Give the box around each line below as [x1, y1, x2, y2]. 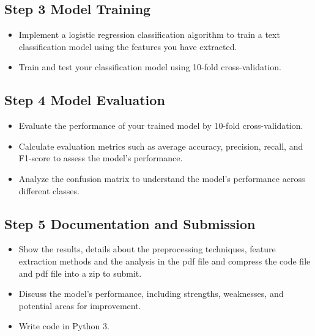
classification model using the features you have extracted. [18, 40, 237, 53]
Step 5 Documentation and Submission [4, 214, 256, 233]
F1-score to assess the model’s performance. [18, 152, 183, 164]
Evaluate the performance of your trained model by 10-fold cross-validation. [18, 119, 303, 132]
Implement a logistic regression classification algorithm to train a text [18, 28, 280, 41]
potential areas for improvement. [18, 299, 141, 312]
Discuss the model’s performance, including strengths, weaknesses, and [18, 287, 284, 300]
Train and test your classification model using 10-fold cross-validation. [18, 60, 281, 73]
